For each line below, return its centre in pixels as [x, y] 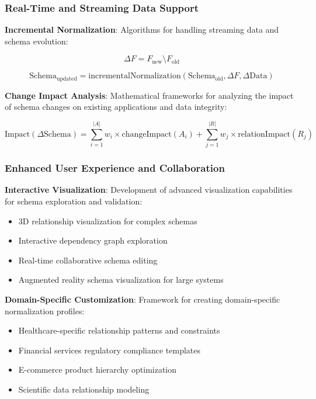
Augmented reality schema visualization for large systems [121, 280]
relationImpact [264, 134]
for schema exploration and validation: [74, 201]
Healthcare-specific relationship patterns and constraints [119, 330]
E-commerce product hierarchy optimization [98, 369]
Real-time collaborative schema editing [88, 260]
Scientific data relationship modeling [84, 389]
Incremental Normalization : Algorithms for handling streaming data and [142, 30]
